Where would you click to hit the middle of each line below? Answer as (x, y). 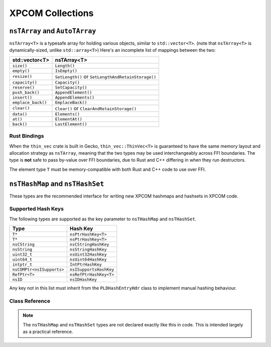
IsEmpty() (66, 71)
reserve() (24, 87)
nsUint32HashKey (88, 254)
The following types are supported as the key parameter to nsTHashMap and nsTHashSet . (103, 219)
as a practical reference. (48, 331)
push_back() (26, 92)
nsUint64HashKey (88, 259)
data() (20, 114)
